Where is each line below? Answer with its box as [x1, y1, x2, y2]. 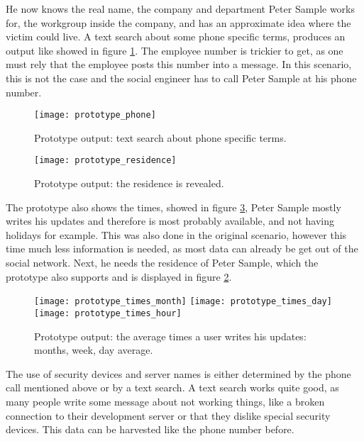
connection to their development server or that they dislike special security [6, 408, 331, 423]
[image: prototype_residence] [34, 155, 177, 166]
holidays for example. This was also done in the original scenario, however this [6, 227, 347, 242]
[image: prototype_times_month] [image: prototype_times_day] [34, 296, 332, 307]
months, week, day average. [34, 342, 153, 357]
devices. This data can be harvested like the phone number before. [6, 422, 294, 437]
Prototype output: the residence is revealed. [34, 176, 224, 191]
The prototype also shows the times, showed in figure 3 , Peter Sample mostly [6, 199, 341, 214]
